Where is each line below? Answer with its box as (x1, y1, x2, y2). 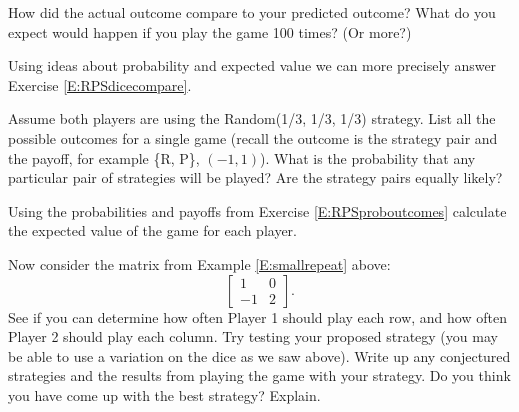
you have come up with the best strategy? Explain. (8, 384, 321, 405)
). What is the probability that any (260, 147, 476, 168)
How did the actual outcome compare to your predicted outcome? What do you (8, 2, 496, 22)
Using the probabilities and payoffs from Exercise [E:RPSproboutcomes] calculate (8, 200, 507, 221)
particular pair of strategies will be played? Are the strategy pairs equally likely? (8, 167, 503, 188)
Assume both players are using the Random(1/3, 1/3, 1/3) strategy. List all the (8, 108, 496, 129)
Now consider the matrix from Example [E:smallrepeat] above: (8, 253, 391, 274)
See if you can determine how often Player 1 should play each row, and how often (8, 306, 507, 327)
